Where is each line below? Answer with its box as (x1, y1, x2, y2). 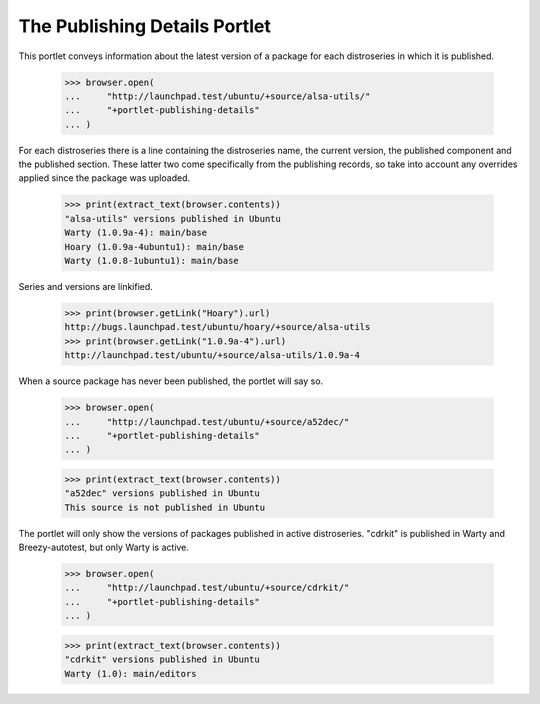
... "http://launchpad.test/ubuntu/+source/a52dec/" (64, 416, 350, 427)
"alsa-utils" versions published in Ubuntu (64, 213, 282, 224)
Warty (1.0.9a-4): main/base (64, 227, 208, 239)
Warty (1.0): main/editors (64, 668, 197, 679)
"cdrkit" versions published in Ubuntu (64, 654, 260, 665)
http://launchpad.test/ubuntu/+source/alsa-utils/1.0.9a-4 (64, 350, 360, 361)
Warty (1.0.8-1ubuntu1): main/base (64, 255, 239, 267)
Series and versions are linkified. (18, 281, 154, 292)
